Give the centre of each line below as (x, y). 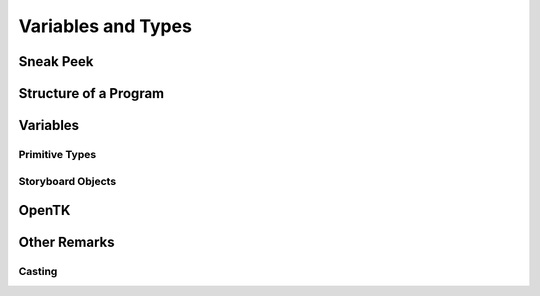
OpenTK (44, 210)
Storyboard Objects (67, 181)
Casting (38, 272)
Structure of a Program (91, 93)
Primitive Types (57, 154)
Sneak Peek (56, 61)
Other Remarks (66, 242)
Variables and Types (105, 26)
